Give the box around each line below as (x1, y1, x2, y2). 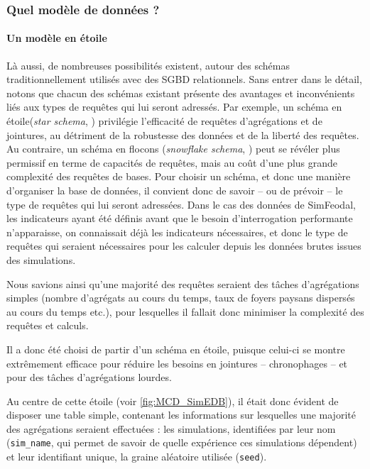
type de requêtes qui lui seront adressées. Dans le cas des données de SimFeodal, (6, 197, 356, 211)
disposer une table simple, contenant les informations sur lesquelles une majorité (6, 407, 356, 422)
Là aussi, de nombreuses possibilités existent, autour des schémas (6, 57, 290, 72)
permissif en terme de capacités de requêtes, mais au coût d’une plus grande (6, 155, 338, 170)
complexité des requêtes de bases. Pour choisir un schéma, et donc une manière (6, 169, 351, 184)
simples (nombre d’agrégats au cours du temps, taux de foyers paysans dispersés (6, 290, 355, 305)
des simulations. (6, 252, 76, 267)
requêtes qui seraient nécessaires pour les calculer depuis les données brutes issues (6, 238, 361, 253)
